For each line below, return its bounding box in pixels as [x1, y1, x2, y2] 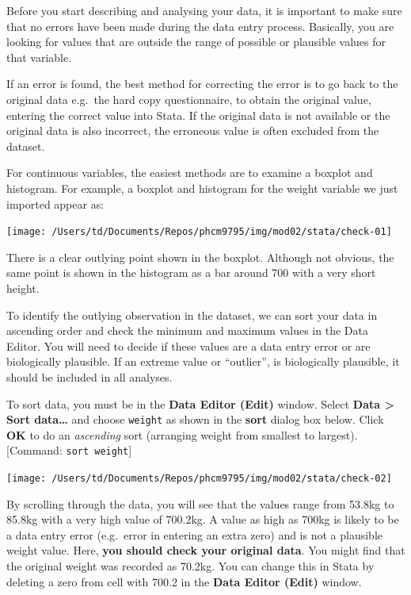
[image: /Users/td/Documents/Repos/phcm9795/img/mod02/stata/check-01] [6, 226, 392, 238]
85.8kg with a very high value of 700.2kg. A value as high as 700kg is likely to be [6, 511, 399, 528]
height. [6, 279, 40, 296]
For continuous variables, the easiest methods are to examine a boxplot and [6, 164, 373, 181]
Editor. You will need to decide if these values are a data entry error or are [6, 337, 371, 354]
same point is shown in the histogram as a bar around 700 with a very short [6, 264, 376, 281]
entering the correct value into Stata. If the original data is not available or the [6, 106, 390, 123]
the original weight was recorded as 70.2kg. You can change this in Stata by [6, 558, 375, 574]
